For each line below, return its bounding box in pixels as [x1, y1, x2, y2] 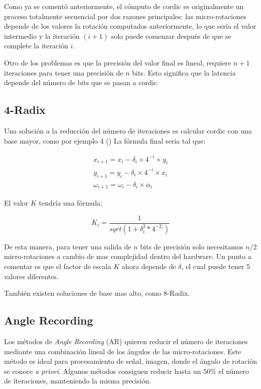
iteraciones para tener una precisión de [4, 67, 123, 78]
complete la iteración [4, 40, 68, 51]
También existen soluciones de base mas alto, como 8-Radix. [4, 288, 190, 298]
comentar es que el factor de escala [4, 261, 111, 271]
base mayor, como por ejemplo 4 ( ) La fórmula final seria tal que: [4, 135, 206, 146]
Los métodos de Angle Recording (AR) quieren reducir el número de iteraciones [4, 336, 248, 346]
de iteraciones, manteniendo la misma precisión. [4, 375, 151, 386]
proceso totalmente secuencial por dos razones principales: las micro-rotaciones [4, 11, 246, 21]
